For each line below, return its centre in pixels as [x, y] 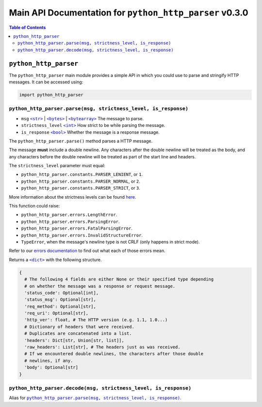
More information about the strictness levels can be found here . [73, 197]
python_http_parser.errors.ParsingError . [70, 221]
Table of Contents [27, 27]
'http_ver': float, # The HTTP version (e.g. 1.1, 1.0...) [96, 320]
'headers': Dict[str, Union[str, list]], [74, 340]
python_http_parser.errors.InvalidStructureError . [82, 235]
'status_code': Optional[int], [62, 293]
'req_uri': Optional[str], [57, 313]
